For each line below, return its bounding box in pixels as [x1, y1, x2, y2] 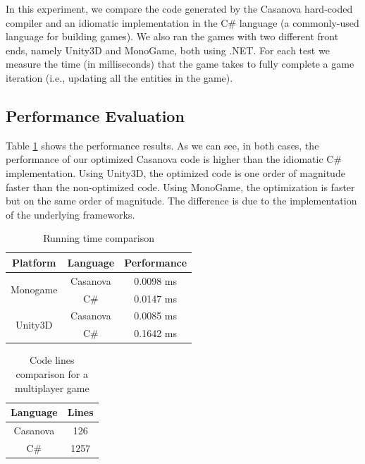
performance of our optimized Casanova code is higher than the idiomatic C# [6, 152, 342, 166]
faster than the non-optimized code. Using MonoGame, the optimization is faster [6, 179, 355, 194]
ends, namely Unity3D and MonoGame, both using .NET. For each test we [6, 42, 330, 57]
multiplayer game [14, 380, 89, 395]
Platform [11, 255, 56, 269]
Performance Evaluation [6, 104, 185, 126]
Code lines [30, 353, 75, 367]
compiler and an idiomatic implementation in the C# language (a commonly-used [6, 15, 359, 30]
